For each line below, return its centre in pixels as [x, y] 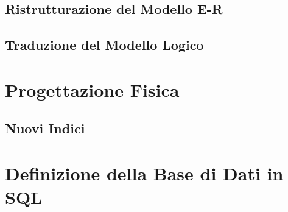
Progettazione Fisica [92, 89]
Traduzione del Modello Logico [104, 45]
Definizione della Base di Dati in [144, 173]
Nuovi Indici [45, 128]
